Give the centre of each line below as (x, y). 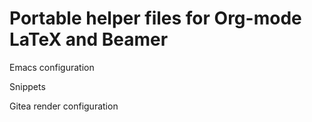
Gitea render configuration (64, 106)
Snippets (27, 86)
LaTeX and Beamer (89, 39)
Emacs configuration (52, 67)
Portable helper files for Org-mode (155, 18)
